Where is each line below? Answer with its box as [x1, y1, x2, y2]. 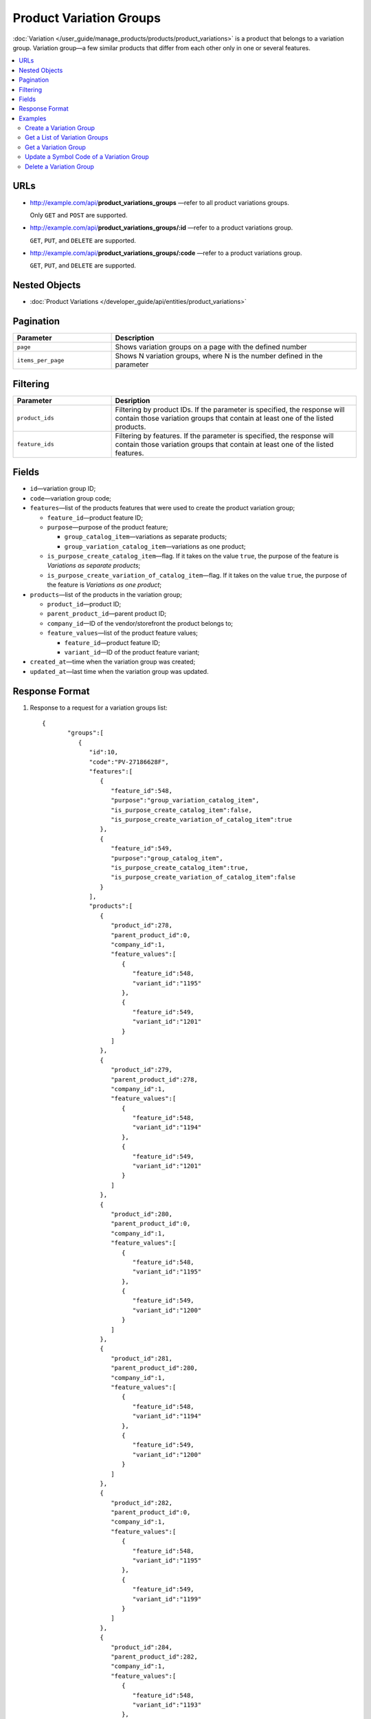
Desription [115, 395, 150, 405]
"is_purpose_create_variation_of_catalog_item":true [111, 815, 292, 823]
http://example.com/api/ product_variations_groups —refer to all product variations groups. [30, 198, 290, 206]
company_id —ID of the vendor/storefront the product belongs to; [47, 619, 234, 627]
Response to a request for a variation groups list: [30, 703, 168, 712]
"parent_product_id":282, [111, 1652, 199, 1661]
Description [115, 333, 155, 343]
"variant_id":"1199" [132, 1595, 202, 1603]
